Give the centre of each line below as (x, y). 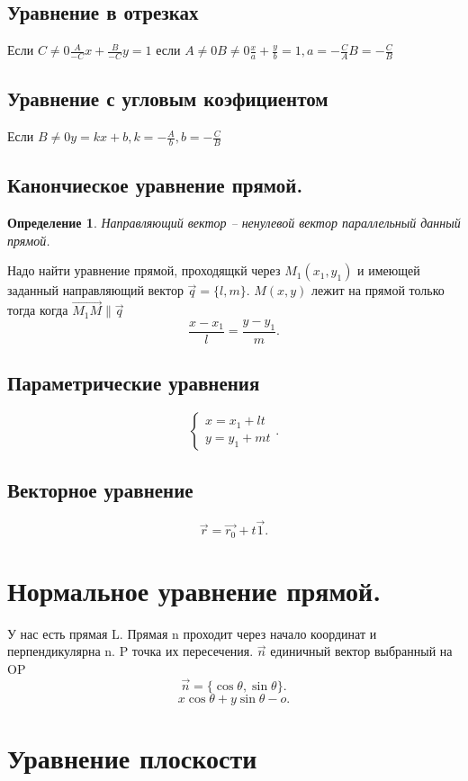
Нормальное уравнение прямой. (194, 590)
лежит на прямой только (378, 290)
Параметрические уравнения (134, 383)
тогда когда (38, 310)
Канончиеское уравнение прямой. (155, 185)
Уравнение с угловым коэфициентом (168, 99)
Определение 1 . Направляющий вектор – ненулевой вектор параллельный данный (234, 223)
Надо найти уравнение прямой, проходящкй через (144, 270)
